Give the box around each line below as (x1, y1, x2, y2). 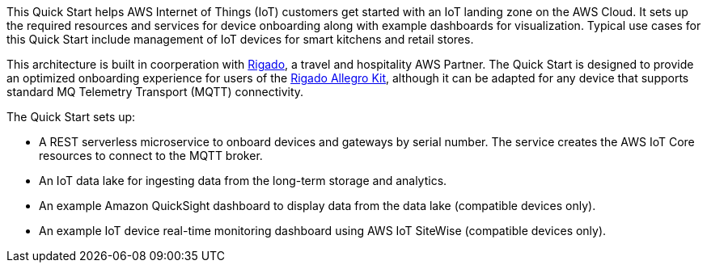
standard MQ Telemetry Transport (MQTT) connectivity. (6, 85, 304, 99)
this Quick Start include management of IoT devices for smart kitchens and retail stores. (6, 32, 474, 46)
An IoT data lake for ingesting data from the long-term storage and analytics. (39, 174, 447, 187)
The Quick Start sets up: (6, 110, 136, 124)
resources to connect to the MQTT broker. (39, 149, 263, 162)
